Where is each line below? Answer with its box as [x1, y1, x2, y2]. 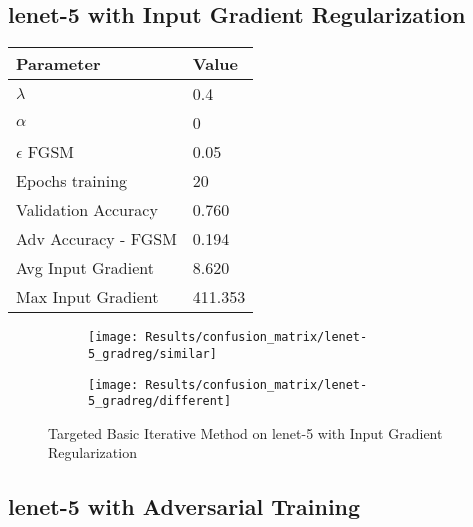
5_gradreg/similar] [88, 346, 217, 361]
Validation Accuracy [16, 198, 158, 222]
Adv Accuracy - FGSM [16, 227, 177, 251]
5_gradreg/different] [88, 394, 232, 409]
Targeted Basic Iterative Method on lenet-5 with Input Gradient [48, 422, 443, 443]
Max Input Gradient [16, 285, 159, 309]
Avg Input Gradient [16, 256, 154, 280]
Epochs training [16, 169, 128, 193]
